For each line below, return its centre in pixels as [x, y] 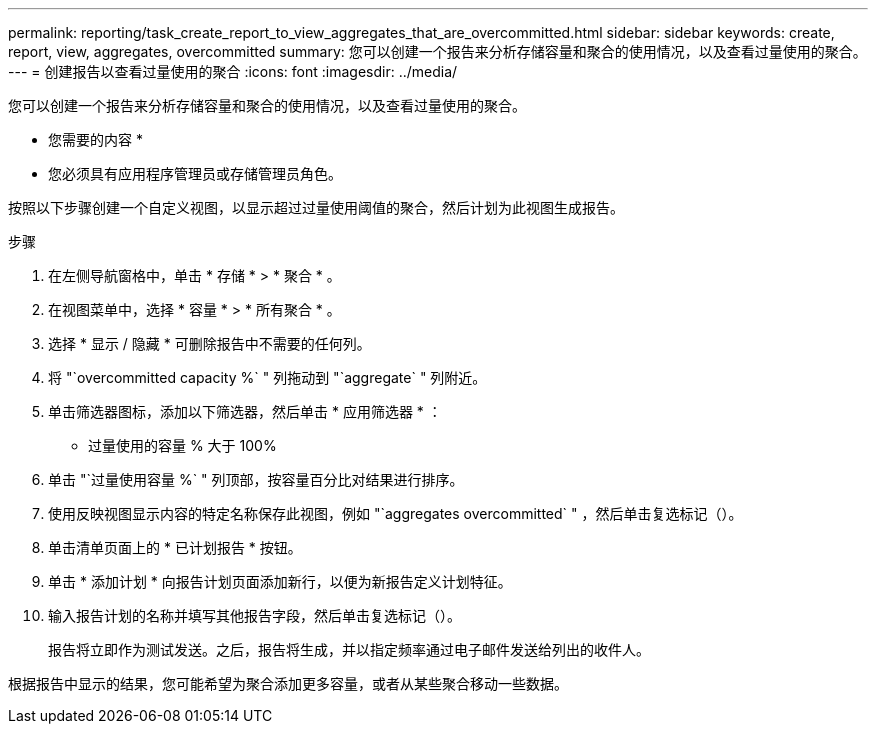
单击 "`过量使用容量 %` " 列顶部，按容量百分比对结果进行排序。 [256, 479]
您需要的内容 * [95, 139]
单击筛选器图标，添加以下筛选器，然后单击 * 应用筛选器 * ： [245, 411]
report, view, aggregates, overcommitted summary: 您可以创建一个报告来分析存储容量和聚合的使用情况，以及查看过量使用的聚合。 [437, 51]
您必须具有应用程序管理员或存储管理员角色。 [195, 173]
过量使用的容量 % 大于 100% [182, 445]
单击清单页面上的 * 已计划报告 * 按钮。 [175, 547]
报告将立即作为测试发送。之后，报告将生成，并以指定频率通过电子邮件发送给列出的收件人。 [349, 649]
